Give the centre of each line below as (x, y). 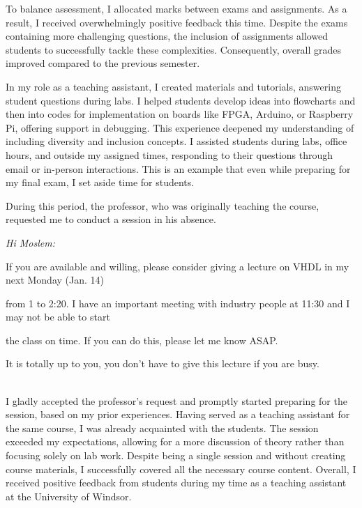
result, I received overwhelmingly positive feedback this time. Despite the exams (177, 22)
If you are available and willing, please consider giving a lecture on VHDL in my (178, 266)
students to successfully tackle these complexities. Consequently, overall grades (173, 49)
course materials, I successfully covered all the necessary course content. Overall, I (181, 469)
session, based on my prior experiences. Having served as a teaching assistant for (178, 414)
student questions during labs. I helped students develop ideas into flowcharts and (181, 100)
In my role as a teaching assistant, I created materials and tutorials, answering (173, 86)
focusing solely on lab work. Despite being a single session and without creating (176, 455)
